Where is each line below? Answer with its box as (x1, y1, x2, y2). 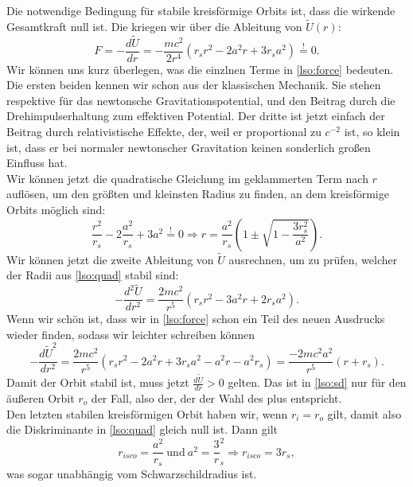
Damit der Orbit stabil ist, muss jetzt (6, 374, 189, 391)
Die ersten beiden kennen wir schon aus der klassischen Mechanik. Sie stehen (6, 76, 381, 93)
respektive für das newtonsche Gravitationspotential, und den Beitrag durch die (6, 92, 395, 108)
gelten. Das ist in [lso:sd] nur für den (228, 374, 407, 391)
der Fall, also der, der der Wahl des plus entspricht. (91, 389, 342, 406)
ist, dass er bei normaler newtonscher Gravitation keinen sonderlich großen (6, 138, 371, 155)
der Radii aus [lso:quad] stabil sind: (6, 267, 179, 283)
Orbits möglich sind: (6, 201, 106, 218)
